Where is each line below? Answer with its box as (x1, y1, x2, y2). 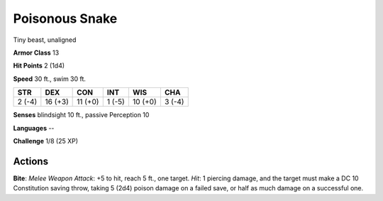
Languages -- (13, 124, 55, 132)
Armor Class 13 (13, 48, 60, 57)
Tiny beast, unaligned (13, 36, 77, 44)
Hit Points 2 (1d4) (13, 61, 65, 70)
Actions (13, 155, 49, 167)
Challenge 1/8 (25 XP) (13, 136, 78, 145)
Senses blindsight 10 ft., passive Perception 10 (13, 111, 150, 119)
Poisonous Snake (13, 11, 118, 26)
